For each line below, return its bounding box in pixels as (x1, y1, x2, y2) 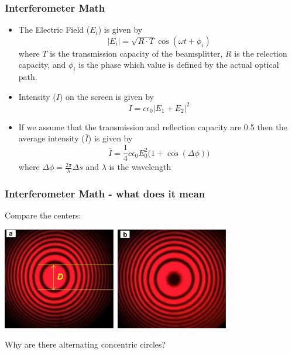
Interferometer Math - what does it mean (5, 186, 205, 200)
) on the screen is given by (59, 90, 154, 102)
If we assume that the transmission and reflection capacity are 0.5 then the (18, 120, 287, 133)
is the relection (234, 47, 287, 59)
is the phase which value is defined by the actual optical (78, 58, 279, 71)
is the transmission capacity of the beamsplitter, (50, 47, 223, 59)
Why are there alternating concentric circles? (5, 338, 166, 350)
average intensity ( (18, 132, 85, 144)
